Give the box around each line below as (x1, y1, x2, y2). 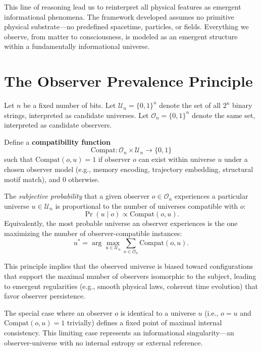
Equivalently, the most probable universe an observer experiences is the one (4, 218, 238, 228)
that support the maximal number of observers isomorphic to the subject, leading (4, 271, 256, 281)
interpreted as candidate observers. (4, 120, 112, 130)
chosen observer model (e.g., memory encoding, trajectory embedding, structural (4, 164, 253, 174)
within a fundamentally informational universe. (4, 41, 149, 51)
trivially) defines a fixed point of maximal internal (67, 317, 222, 328)
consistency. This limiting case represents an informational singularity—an (4, 327, 234, 337)
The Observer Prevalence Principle (4, 71, 253, 91)
